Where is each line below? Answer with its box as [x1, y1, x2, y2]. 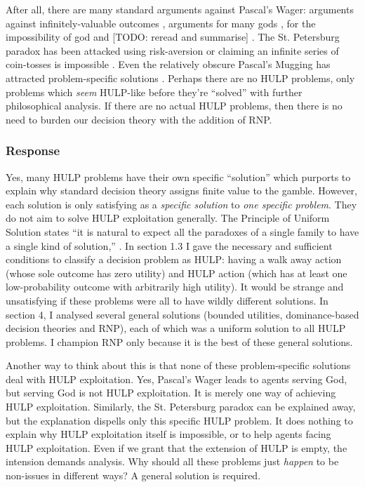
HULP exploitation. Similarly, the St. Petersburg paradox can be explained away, [6, 399, 356, 414]
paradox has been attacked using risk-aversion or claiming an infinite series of [6, 43, 339, 58]
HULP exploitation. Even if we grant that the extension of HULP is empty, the [6, 440, 347, 455]
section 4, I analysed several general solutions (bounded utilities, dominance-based [6, 307, 359, 321]
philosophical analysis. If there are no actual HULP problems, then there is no [6, 98, 343, 113]
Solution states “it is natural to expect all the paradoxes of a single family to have [6, 224, 359, 239]
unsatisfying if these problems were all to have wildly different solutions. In [6, 293, 328, 307]
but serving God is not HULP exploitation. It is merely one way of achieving [6, 385, 336, 400]
